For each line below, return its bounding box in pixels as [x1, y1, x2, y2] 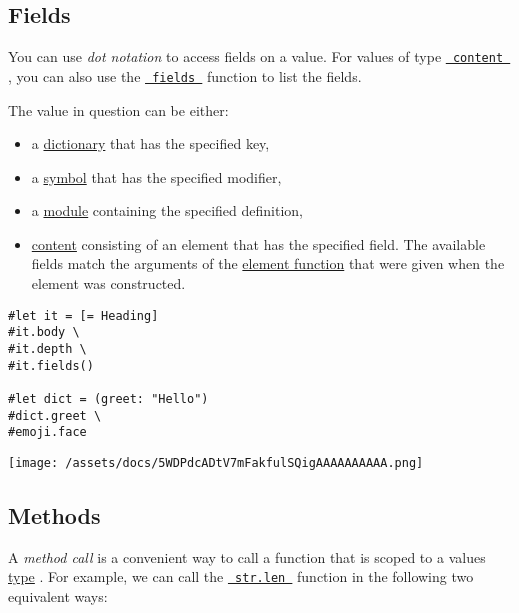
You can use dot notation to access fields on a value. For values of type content [8, 46, 504, 67]
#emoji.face [8, 425, 87, 440]
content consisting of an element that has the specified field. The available [31, 233, 486, 254]
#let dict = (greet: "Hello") [8, 391, 209, 406]
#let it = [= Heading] [8, 308, 159, 323]
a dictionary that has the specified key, [31, 133, 270, 154]
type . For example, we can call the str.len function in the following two [8, 566, 474, 587]
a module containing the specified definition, [31, 200, 303, 221]
